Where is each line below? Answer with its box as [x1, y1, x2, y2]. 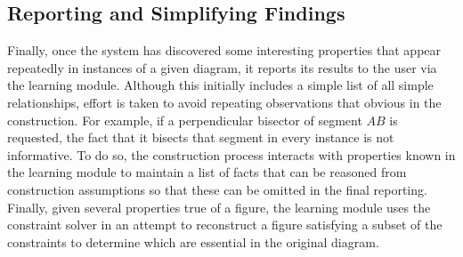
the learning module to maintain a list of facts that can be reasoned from [7, 163, 407, 181]
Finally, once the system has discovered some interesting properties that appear [7, 41, 442, 60]
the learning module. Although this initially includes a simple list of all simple [7, 76, 434, 94]
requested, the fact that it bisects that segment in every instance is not [7, 128, 394, 147]
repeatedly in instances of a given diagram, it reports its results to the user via [7, 58, 437, 76]
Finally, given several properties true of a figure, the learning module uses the [7, 197, 431, 216]
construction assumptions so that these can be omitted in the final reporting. [7, 180, 427, 198]
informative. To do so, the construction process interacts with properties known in [7, 145, 456, 164]
